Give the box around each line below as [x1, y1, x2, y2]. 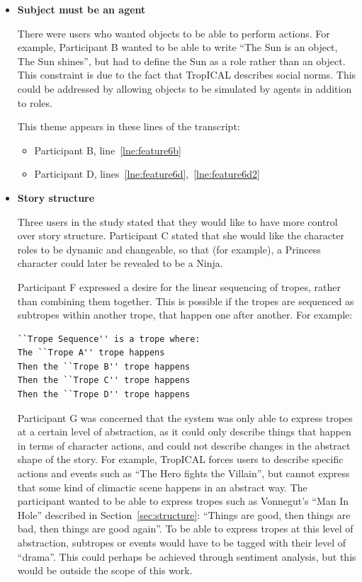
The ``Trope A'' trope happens [17, 348, 165, 358]
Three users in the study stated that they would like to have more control [17, 214, 338, 229]
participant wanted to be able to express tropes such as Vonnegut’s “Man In [17, 493, 349, 508]
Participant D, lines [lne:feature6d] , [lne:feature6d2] [34, 166, 261, 181]
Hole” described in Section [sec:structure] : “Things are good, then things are [17, 507, 351, 522]
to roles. [17, 95, 52, 110]
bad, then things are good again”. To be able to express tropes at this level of [17, 521, 353, 536]
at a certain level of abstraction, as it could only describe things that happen [17, 424, 351, 439]
